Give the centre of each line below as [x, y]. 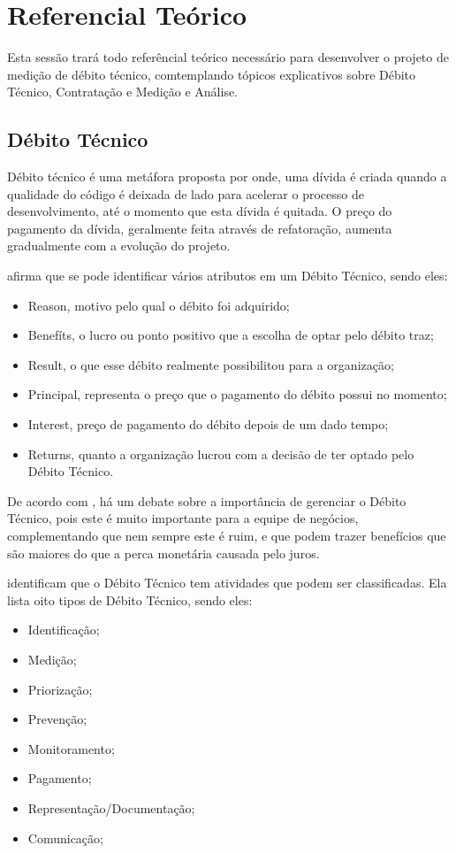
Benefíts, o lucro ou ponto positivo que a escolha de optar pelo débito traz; [231, 335]
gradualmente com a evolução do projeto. [119, 246]
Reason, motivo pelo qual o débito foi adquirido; [159, 305]
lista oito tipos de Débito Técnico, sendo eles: [130, 599]
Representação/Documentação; [111, 807]
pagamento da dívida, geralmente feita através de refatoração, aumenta [200, 228]
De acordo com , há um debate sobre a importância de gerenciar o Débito [207, 500]
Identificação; [64, 630]
